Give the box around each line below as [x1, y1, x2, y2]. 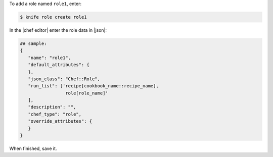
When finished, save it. [9, 145, 57, 151]
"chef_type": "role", [28, 111, 82, 117]
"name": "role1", [28, 55, 71, 61]
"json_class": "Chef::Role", [28, 76, 101, 82]
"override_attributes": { [28, 119, 93, 124]
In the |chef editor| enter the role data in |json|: [9, 27, 107, 33]
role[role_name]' [65, 90, 108, 96]
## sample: [20, 40, 47, 46]
